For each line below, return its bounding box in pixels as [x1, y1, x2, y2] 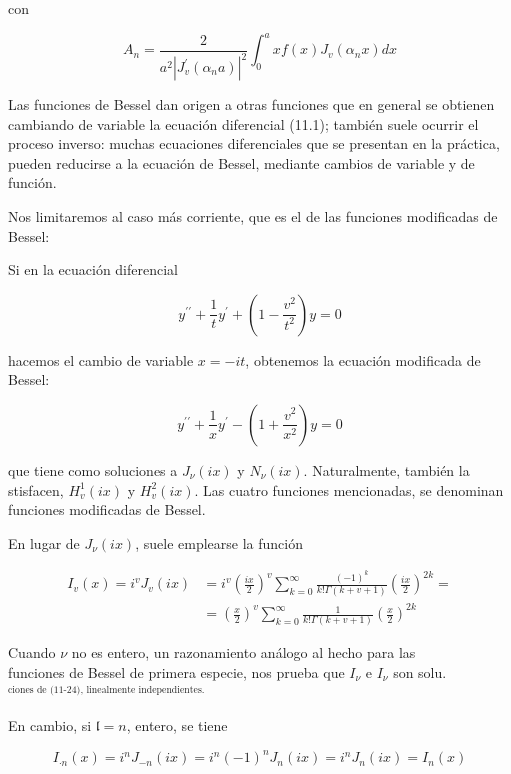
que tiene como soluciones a [8, 459, 178, 480]
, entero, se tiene [126, 715, 228, 736]
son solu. [393, 662, 447, 682]
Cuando [8, 642, 56, 663]
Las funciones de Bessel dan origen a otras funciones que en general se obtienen [8, 94, 495, 115]
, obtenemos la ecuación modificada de [245, 349, 481, 370]
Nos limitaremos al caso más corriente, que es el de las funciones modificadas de [8, 206, 498, 226]
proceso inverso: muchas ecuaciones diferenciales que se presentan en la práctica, [8, 133, 500, 154]
